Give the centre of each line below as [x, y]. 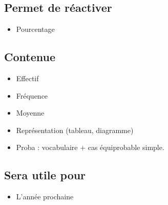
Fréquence [32, 95]
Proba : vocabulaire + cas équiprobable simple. [90, 147]
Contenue [30, 57]
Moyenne [30, 113]
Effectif [27, 78]
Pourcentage [35, 29]
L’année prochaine [45, 197]
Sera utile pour [45, 175]
